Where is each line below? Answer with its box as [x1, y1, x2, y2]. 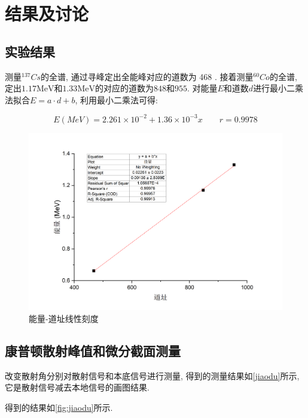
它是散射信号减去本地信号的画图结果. [5, 381, 150, 394]
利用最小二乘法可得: [80, 93, 158, 106]
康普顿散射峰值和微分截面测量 [5, 341, 181, 359]
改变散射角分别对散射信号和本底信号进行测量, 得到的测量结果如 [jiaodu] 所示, [5, 369, 300, 382]
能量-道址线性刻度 [29, 312, 99, 324]
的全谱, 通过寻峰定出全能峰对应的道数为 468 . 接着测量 [41, 70, 254, 82]
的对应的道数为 [94, 82, 154, 94]
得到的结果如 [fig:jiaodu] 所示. [5, 401, 113, 413]
